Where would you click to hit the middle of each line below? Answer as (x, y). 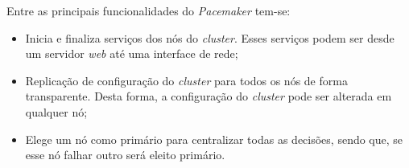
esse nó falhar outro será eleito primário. (125, 155)
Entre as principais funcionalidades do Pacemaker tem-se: (149, 10)
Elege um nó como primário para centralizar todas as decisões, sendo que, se (214, 139)
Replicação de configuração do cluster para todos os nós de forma (186, 80)
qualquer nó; (56, 111)
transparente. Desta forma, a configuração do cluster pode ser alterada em (209, 96)
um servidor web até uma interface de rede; (132, 53)
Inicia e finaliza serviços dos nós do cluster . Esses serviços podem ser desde (210, 37)
